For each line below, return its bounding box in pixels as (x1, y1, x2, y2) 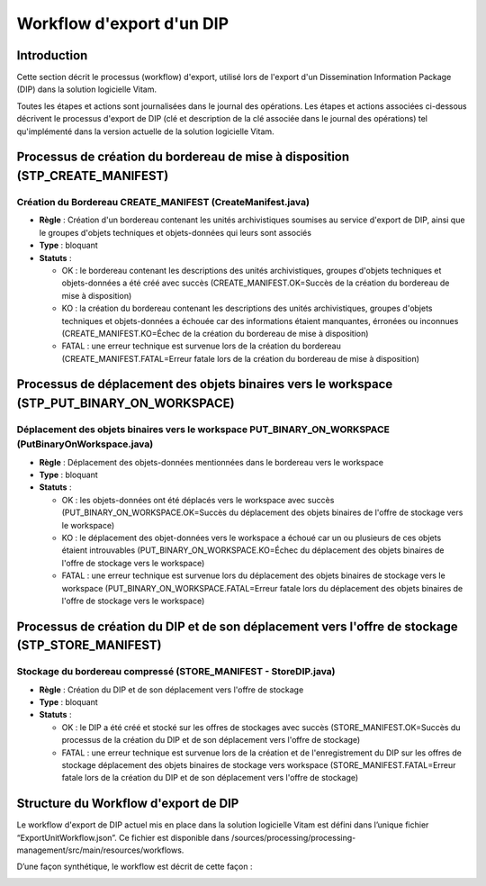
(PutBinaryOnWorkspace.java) (16, 438, 154, 450)
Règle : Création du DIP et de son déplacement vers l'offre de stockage (39, 684, 304, 695)
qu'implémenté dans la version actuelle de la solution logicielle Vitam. (16, 126, 274, 137)
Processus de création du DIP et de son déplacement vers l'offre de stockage (16, 619, 458, 634)
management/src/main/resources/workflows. (16, 845, 184, 855)
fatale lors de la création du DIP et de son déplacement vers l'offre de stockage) (61, 773, 359, 783)
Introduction (16, 48, 88, 63)
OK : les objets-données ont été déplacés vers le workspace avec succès (61, 494, 335, 505)
